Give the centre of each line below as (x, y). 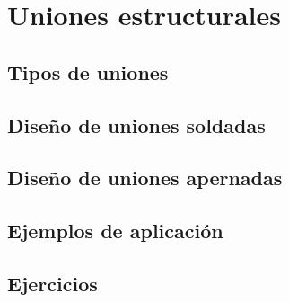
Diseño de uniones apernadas (145, 178)
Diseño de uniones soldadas (136, 124)
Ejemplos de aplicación (115, 231)
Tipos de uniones (88, 71)
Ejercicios (53, 283)
